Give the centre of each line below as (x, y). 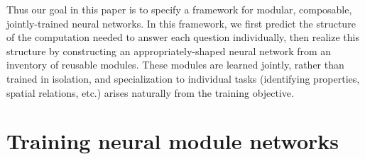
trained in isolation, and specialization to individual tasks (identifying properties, (183, 78)
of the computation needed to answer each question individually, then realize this (183, 37)
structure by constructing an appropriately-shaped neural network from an (169, 51)
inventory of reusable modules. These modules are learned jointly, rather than (175, 65)
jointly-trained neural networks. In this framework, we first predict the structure (181, 23)
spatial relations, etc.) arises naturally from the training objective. (150, 92)
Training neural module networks (173, 141)
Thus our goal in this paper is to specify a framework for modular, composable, (179, 9)
